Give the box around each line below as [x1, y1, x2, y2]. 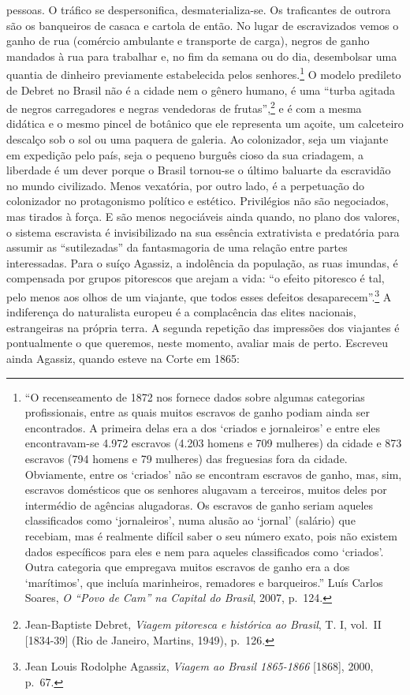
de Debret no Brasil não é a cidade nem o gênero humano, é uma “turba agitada [6, 81, 395, 98]
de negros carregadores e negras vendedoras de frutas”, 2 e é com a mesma [6, 98, 362, 116]
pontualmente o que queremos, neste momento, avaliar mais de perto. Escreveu [6, 334, 388, 351]
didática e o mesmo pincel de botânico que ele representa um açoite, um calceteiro [6, 115, 404, 132]
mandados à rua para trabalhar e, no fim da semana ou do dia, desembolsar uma [6, 47, 397, 64]
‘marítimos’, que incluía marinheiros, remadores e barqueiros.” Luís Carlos [24, 574, 383, 590]
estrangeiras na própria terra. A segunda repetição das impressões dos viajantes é [6, 319, 400, 335]
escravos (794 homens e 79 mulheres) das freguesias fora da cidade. [24, 450, 348, 466]
